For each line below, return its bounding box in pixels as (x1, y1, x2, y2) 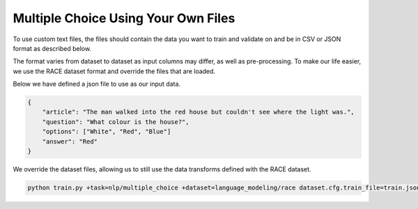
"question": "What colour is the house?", (42, 118, 189, 125)
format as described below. (13, 44, 92, 52)
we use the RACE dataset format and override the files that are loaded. (13, 67, 216, 75)
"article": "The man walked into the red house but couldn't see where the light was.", (42, 108, 355, 116)
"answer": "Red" (42, 137, 98, 146)
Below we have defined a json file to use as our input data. (13, 80, 181, 88)
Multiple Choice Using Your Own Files (13, 10, 235, 26)
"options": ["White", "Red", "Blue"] (42, 127, 171, 136)
